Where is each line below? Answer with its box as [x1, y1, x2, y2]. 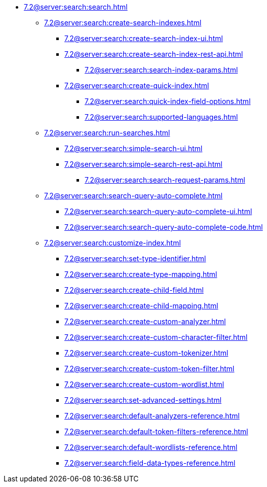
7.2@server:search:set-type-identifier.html [64, 254, 206, 263]
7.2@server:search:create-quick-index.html [64, 81, 209, 90]
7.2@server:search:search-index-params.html [85, 65, 238, 74]
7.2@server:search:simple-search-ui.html [64, 144, 203, 153]
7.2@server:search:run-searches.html [44, 128, 170, 137]
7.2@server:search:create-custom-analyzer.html [64, 317, 226, 326]
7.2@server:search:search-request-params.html [85, 176, 245, 184]
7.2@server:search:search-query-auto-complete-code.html [64, 223, 263, 231]
